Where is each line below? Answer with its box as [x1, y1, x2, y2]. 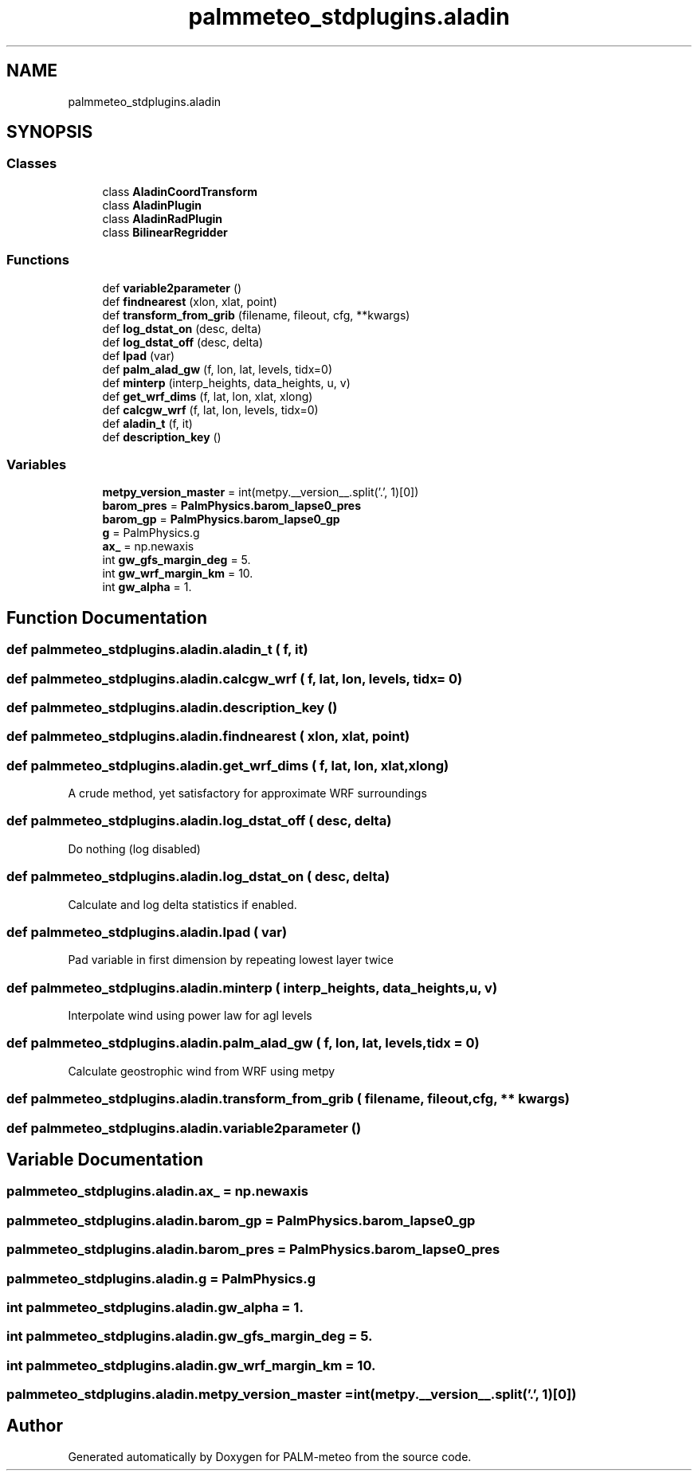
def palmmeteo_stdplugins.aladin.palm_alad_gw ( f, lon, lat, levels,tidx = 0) [6, 1035, 480, 1052]
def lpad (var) [102, 348, 175, 362]
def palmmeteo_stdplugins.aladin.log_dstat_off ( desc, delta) [6, 813, 392, 829]
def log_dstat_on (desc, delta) [102, 321, 262, 335]
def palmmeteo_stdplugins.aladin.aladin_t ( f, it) [6, 641, 308, 658]
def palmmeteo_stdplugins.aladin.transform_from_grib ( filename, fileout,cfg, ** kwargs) [6, 1091, 570, 1107]
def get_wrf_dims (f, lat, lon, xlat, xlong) [102, 389, 313, 403]
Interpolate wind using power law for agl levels [68, 1009, 312, 1023]
